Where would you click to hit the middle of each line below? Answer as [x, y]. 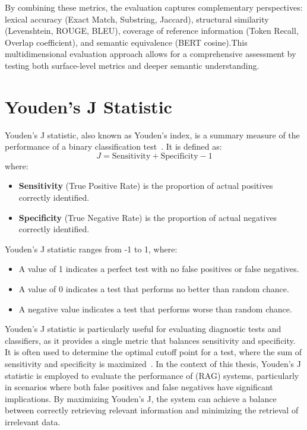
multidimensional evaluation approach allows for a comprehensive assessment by [151, 54]
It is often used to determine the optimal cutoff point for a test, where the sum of [153, 352]
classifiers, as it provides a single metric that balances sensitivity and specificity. [150, 340]
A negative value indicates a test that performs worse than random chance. [155, 309]
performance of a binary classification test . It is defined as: [113, 146]
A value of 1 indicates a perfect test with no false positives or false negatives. [159, 269]
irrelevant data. [33, 421]
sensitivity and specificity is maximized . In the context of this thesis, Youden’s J [153, 363]
